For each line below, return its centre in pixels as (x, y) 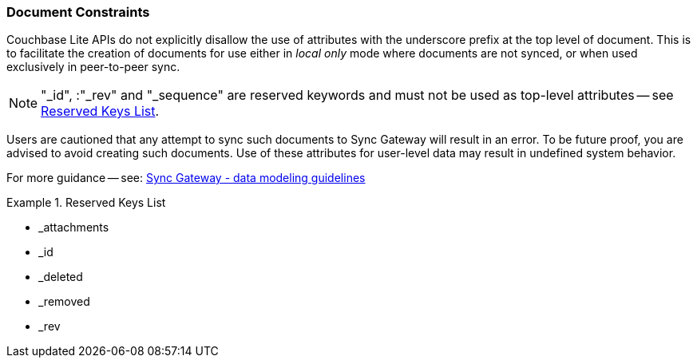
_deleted (61, 277)
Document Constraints (78, 12)
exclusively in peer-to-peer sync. (93, 67)
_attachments (74, 227)
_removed (64, 302)
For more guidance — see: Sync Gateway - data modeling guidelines (186, 178)
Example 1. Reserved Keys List (86, 203)
